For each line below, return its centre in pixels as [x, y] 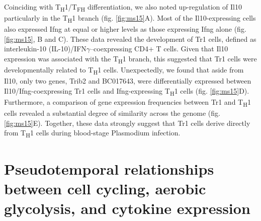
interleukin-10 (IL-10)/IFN [45, 49]
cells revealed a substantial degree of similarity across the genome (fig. [112, 113]
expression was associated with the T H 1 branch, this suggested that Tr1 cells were [130, 59]
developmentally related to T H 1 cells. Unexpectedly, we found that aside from [124, 70]
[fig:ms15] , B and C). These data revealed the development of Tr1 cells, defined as [130, 39]
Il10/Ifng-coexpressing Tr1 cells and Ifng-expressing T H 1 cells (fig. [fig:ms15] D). [127, 91]
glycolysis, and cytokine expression [127, 208]
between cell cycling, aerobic [105, 188]
